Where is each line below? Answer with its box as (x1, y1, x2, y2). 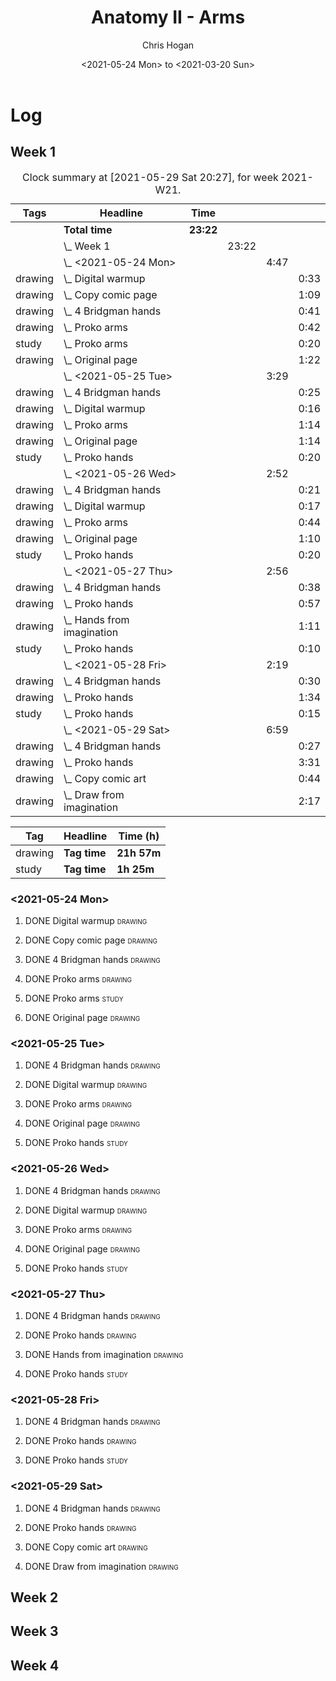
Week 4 (10, 1657, 60, 1674)
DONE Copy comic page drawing (24, 934, 158, 946)
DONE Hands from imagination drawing (24, 1348, 184, 1360)
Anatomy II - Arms (90, 6, 246, 29)
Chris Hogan (141, 39, 195, 51)
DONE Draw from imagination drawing (24, 1560, 179, 1572)
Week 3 (10, 1623, 59, 1640)
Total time (63, 222, 113, 236)
